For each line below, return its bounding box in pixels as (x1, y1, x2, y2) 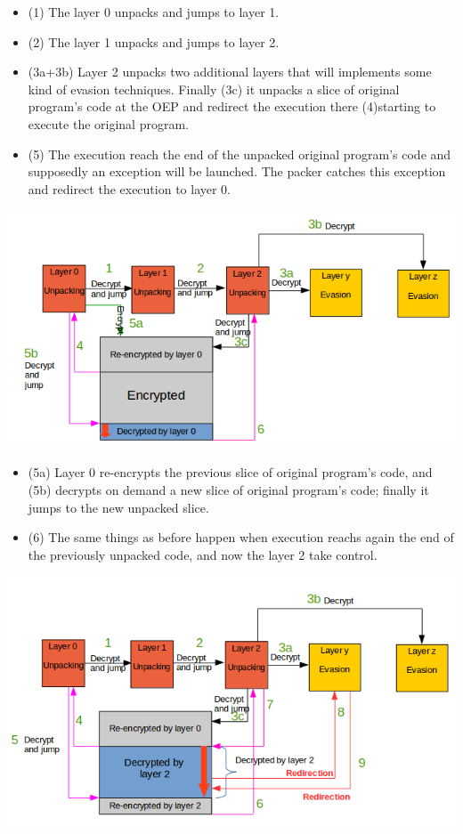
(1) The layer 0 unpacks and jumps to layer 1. (28, 3, 280, 20)
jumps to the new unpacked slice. (28, 498, 209, 516)
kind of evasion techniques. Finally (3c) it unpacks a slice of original (28, 79, 400, 98)
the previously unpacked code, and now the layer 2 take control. (28, 545, 378, 563)
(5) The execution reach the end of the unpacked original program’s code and (28, 144, 451, 163)
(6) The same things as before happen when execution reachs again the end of (28, 528, 454, 547)
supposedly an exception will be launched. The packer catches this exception (28, 162, 446, 181)
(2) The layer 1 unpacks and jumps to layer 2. (28, 32, 280, 51)
